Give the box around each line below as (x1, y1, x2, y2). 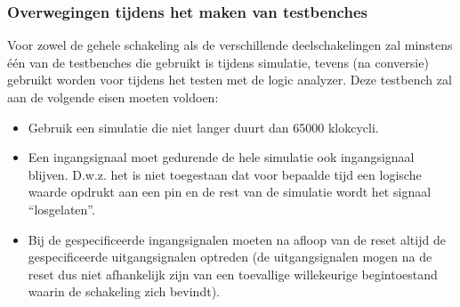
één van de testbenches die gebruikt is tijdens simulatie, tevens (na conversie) (7, 53, 429, 71)
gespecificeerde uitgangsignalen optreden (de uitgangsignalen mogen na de (28, 247, 432, 266)
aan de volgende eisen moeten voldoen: (7, 88, 219, 106)
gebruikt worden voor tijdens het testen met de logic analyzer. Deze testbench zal (7, 70, 452, 89)
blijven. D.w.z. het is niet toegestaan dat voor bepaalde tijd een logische (28, 165, 422, 183)
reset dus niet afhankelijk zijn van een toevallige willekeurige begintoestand (28, 264, 438, 283)
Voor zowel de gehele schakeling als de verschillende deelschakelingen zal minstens (7, 36, 453, 54)
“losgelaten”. (28, 199, 95, 218)
